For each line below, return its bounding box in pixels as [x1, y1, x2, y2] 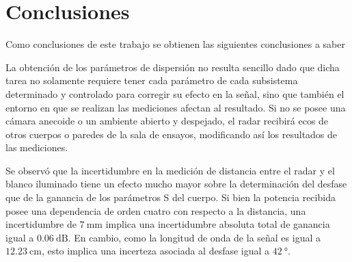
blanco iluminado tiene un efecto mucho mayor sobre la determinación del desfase [5, 176, 347, 191]
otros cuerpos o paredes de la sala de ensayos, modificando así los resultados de [5, 127, 338, 141]
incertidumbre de [5, 217, 77, 231]
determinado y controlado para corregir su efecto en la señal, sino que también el [5, 86, 344, 101]
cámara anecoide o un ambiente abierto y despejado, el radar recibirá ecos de [5, 114, 329, 128]
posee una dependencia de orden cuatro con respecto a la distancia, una [5, 203, 306, 218]
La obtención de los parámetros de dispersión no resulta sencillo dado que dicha [5, 60, 340, 74]
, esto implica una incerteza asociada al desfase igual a [41, 244, 270, 258]
